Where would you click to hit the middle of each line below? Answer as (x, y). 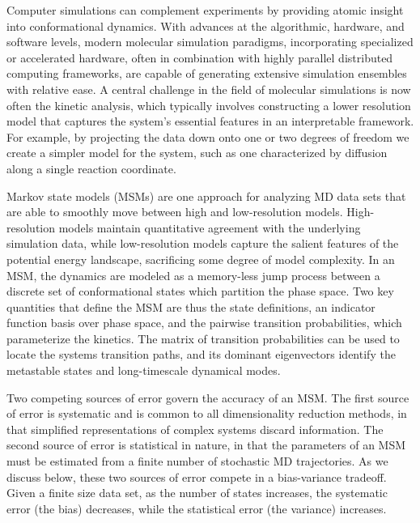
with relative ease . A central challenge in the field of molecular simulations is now (209, 89)
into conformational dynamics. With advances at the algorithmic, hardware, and (206, 26)
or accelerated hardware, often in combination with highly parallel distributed (200, 57)
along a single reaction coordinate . (91, 168)
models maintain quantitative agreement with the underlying (210, 227)
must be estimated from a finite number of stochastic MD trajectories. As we (197, 461)
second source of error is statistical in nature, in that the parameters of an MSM (206, 445)
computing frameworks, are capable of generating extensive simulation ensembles (207, 73)
